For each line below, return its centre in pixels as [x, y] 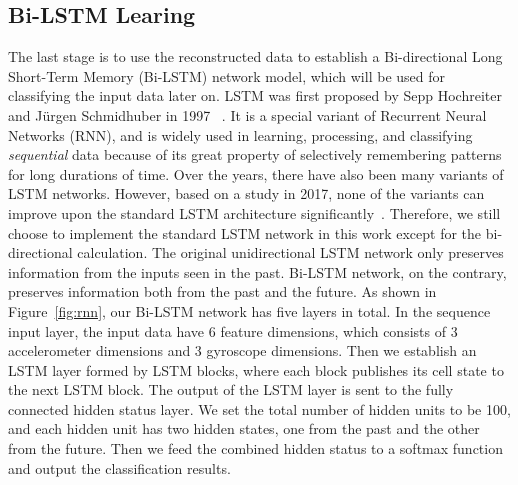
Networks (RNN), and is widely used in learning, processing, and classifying [240, 134]
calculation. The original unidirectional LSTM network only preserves [290, 252]
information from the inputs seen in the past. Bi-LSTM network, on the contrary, [257, 271]
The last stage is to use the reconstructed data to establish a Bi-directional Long [255, 56]
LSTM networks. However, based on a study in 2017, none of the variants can [246, 193]
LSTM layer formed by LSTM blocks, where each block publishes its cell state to [256, 369]
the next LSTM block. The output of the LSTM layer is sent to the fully [231, 389]
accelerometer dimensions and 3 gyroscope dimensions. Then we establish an [242, 350]
